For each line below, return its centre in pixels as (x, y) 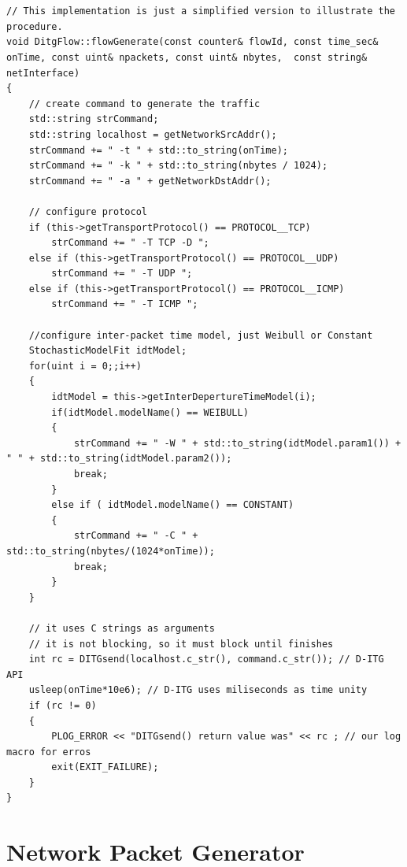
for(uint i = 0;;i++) (85, 366)
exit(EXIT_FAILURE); (105, 767)
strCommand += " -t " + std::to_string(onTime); (158, 150)
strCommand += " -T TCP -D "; (130, 243)
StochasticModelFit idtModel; (108, 351)
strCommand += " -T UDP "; (122, 274)
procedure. (35, 26)
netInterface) (43, 73)
